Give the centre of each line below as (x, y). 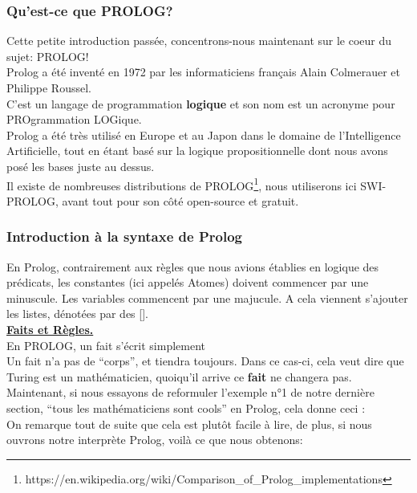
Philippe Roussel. (49, 88)
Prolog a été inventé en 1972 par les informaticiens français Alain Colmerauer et (204, 72)
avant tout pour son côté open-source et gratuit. (180, 200)
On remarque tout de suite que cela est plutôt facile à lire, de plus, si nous (189, 424)
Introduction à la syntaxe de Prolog (124, 236)
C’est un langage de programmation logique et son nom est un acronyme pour (201, 103)
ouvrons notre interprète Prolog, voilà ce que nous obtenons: (155, 440)
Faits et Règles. (50, 329)
